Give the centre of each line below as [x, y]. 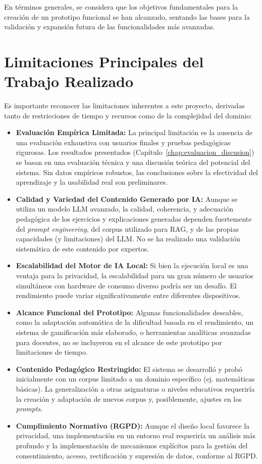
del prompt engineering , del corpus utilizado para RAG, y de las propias [127, 228]
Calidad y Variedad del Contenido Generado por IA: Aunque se [127, 199]
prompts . [29, 409]
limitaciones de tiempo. [52, 352]
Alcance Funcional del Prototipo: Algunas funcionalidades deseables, [129, 312]
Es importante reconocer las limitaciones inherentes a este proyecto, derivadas [124, 106]
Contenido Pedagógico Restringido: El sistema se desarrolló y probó [129, 369]
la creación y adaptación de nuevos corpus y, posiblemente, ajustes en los [129, 398]
